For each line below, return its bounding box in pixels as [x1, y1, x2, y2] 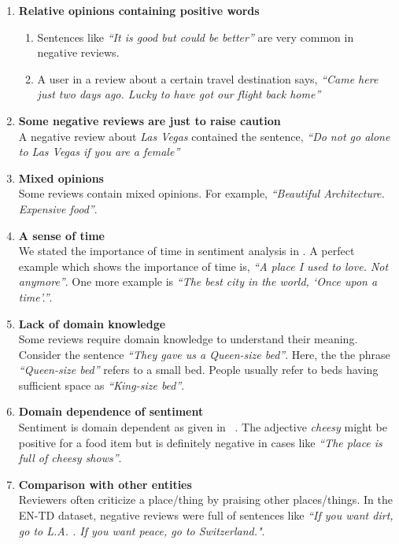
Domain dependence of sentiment [18, 403, 204, 420]
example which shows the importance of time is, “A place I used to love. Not [18, 257, 389, 274]
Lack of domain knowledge [18, 315, 166, 331]
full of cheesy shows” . [18, 450, 122, 466]
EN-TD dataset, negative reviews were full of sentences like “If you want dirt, [18, 507, 393, 524]
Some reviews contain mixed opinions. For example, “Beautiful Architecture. [18, 185, 385, 202]
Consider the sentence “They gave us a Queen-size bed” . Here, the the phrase [18, 346, 390, 362]
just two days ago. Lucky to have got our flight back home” [37, 86, 321, 102]
